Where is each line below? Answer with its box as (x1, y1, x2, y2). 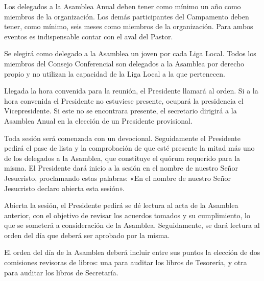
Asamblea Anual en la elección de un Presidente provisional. (4, 115, 193, 126)
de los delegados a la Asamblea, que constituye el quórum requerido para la (4, 152, 241, 163)
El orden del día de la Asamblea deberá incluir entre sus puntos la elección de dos (4, 247, 260, 257)
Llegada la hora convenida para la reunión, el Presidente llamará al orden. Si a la (4, 85, 258, 96)
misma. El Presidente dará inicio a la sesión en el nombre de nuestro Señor (4, 162, 238, 173)
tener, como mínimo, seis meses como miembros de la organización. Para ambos (4, 21, 253, 32)
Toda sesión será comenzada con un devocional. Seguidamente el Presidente (4, 132, 241, 143)
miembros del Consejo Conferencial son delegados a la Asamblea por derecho (4, 58, 244, 68)
